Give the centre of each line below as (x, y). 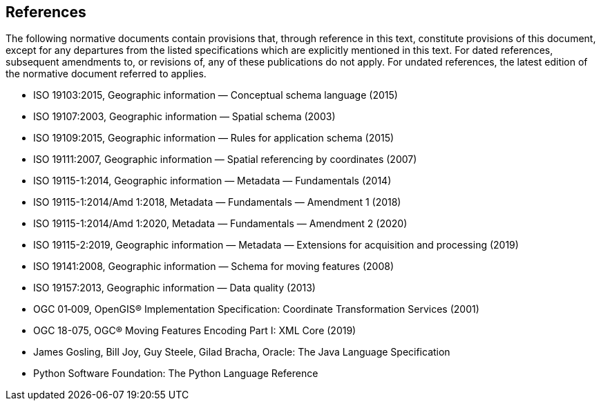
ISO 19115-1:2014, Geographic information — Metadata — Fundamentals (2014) (212, 181)
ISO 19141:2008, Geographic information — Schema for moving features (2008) (214, 267)
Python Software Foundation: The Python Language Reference (176, 374)
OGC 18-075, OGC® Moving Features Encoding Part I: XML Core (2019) (195, 331)
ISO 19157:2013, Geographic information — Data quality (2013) (174, 288)
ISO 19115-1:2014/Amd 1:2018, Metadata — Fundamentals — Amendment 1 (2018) (217, 202)
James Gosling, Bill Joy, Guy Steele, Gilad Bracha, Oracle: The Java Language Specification (242, 352)
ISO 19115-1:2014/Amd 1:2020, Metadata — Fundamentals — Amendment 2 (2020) (220, 224)
